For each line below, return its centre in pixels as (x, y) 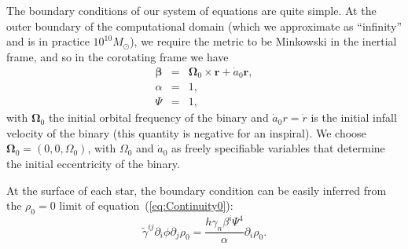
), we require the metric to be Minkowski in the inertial (263, 41)
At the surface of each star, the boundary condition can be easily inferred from (197, 190)
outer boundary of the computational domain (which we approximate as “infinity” (204, 26)
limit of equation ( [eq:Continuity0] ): (146, 205)
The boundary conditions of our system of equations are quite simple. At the (191, 10)
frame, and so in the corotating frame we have (118, 56)
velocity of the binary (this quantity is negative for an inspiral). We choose (186, 132)
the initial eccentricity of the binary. (93, 163)
